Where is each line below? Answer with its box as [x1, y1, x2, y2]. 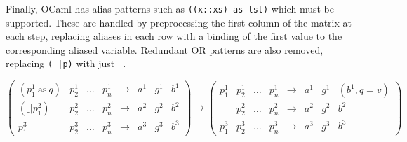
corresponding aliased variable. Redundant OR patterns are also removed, [6, 42, 323, 57]
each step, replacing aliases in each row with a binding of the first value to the [6, 29, 342, 43]
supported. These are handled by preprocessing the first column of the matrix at [6, 15, 352, 29]
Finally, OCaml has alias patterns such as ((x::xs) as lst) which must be [6, 1, 334, 15]
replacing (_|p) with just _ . [6, 56, 126, 71]
